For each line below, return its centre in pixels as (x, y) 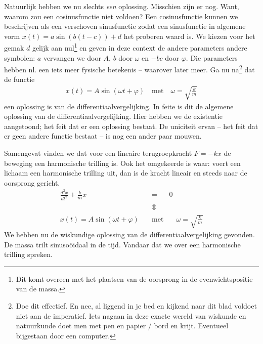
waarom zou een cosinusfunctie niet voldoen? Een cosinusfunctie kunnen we (121, 16)
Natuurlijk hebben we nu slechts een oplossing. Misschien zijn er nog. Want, (122, 6)
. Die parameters (212, 57)
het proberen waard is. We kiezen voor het (189, 36)
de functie (19, 79)
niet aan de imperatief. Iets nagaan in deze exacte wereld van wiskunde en (131, 315)
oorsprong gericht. (32, 182)
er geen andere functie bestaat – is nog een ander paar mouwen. (103, 136)
